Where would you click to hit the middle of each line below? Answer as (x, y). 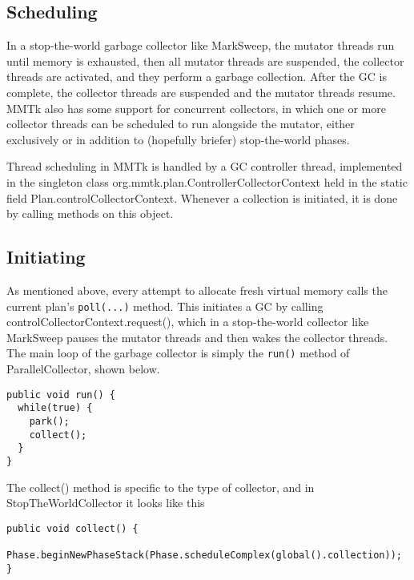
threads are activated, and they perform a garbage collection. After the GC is (197, 77)
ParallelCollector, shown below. (83, 369)
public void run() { (61, 395)
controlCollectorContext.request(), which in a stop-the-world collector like (188, 322)
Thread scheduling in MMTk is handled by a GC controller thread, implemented (205, 166)
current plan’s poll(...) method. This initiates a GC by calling (165, 306)
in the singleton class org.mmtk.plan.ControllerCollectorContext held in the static (207, 181)
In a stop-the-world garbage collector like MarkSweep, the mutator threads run (201, 45)
